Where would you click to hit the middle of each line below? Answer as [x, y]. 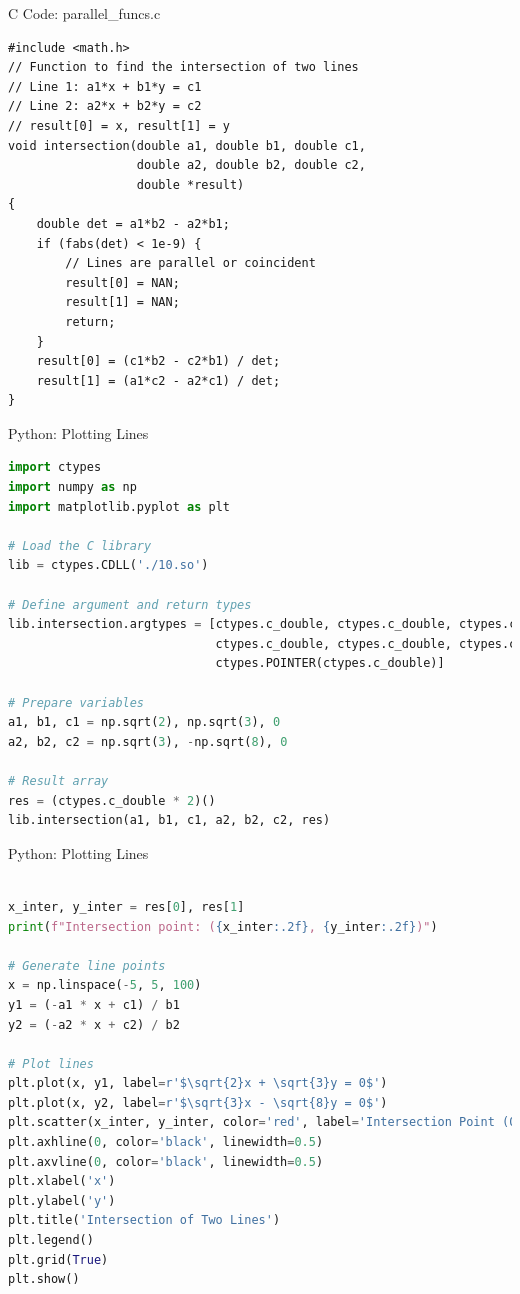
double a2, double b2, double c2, [251, 165]
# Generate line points [87, 965]
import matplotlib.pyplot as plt [119, 506]
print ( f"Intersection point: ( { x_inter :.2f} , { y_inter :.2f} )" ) [223, 926]
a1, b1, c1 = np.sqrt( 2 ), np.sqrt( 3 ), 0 [144, 722]
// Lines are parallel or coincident [190, 263]
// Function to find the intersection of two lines [183, 67]
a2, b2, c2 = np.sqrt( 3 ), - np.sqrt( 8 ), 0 [148, 741]
